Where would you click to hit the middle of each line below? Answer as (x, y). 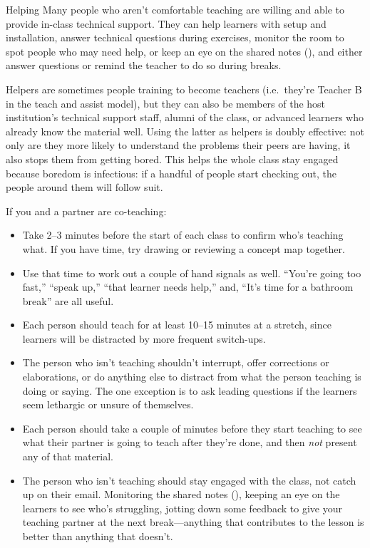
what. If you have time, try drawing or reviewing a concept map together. (184, 248)
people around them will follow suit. (84, 187)
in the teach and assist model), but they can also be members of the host (166, 103)
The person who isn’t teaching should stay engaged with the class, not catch (189, 480)
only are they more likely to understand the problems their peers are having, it (178, 145)
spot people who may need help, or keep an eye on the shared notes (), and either (184, 51)
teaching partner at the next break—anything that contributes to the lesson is (193, 522)
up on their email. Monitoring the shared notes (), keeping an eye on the (181, 494)
